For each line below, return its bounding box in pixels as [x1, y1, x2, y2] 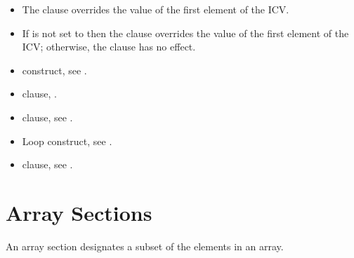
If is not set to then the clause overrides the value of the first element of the [22, 25, 349, 40]
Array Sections [6, 198, 152, 226]
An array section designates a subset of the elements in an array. [6, 238, 284, 253]
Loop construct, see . [22, 133, 112, 148]
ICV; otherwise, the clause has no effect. [22, 39, 196, 54]
